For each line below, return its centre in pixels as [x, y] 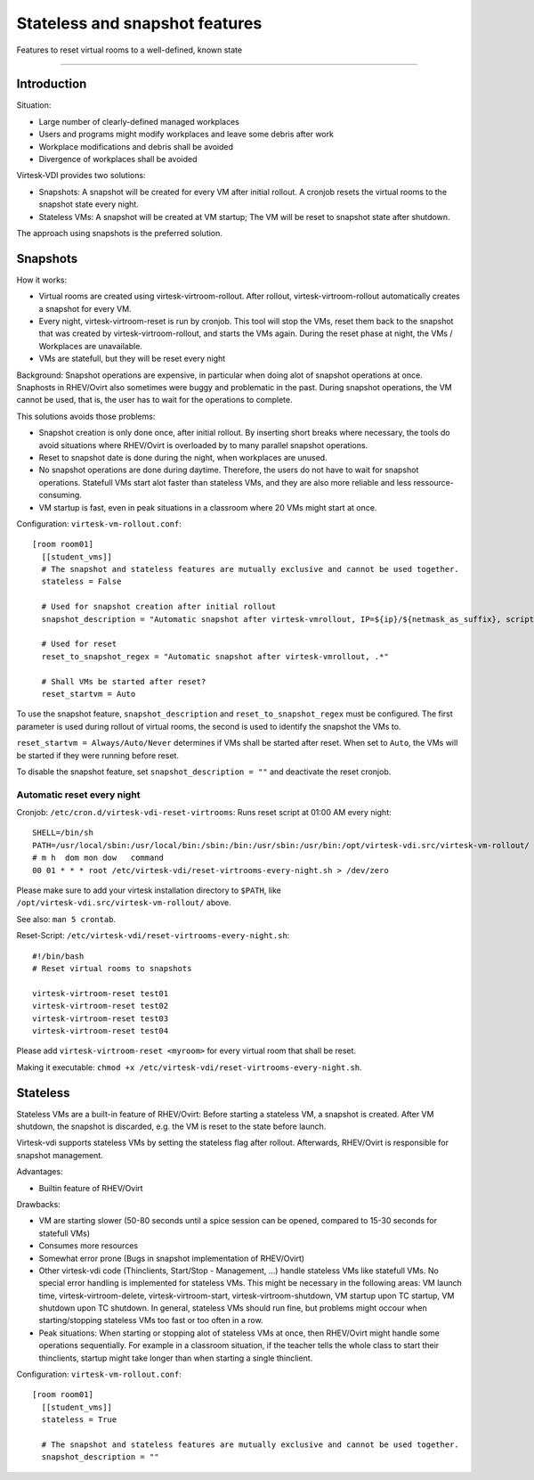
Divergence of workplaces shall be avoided [118, 159]
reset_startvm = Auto [89, 694]
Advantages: [40, 1172]
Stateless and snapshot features [139, 23]
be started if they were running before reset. [98, 755]
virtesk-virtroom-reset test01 [101, 993]
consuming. [60, 495]
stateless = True [79, 1420]
